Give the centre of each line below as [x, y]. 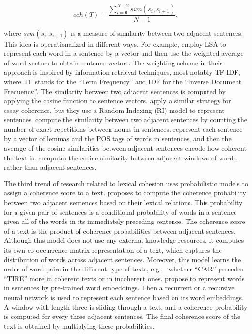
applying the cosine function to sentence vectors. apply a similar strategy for [118, 101]
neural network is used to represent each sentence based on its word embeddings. [124, 297]
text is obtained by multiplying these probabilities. [79, 326]
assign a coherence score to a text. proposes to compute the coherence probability [125, 193]
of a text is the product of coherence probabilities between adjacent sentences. [120, 231]
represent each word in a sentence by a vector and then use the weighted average [124, 53]
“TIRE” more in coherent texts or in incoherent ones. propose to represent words [124, 278]
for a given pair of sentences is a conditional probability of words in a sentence [120, 212]
